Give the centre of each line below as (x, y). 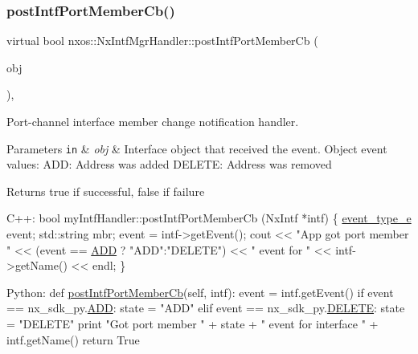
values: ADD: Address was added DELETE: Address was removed (169, 164)
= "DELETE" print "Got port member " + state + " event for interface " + (193, 323)
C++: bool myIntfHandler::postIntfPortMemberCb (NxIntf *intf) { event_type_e (209, 218)
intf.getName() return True (73, 339)
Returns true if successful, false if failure (106, 191)
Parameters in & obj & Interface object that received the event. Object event (197, 148)
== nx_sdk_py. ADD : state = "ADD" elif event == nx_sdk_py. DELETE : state (206, 308)
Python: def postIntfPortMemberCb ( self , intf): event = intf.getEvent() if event (200, 292)
